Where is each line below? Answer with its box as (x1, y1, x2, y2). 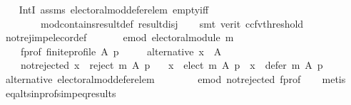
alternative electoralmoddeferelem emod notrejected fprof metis (5, 71, 346, 86)
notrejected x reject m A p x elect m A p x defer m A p (20, 57, 323, 72)
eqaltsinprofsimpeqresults (5, 85, 116, 100)
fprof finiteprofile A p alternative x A (20, 43, 222, 58)
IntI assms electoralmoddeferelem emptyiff (19, 2, 209, 16)
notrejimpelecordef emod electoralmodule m (5, 30, 234, 45)
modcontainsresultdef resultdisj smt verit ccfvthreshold (40, 16, 304, 31)
